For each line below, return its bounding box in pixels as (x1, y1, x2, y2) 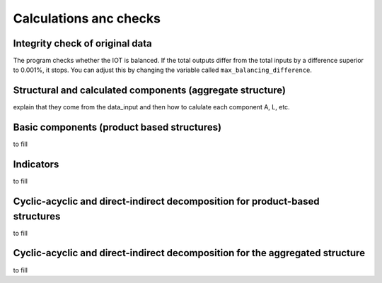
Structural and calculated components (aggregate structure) (13, 85, 286, 97)
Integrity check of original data (13, 37, 152, 49)
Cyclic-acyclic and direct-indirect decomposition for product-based (13, 195, 320, 207)
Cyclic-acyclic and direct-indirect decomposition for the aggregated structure (13, 247, 366, 259)
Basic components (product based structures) (13, 121, 222, 133)
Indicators (13, 159, 59, 171)
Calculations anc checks (13, 11, 161, 26)
